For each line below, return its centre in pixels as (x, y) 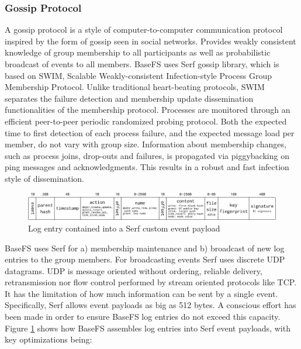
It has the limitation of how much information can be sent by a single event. (141, 293)
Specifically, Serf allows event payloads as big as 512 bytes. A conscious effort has (150, 305)
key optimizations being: (49, 339)
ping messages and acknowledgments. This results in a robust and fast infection (147, 167)
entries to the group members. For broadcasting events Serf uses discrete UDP (145, 259)
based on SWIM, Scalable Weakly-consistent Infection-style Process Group (139, 75)
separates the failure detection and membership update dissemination (129, 98)
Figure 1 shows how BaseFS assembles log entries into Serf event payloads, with (148, 328)
